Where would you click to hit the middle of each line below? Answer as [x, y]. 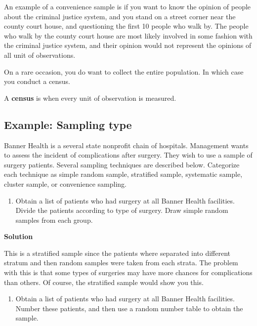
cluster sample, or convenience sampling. [65, 183]
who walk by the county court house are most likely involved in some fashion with [128, 35]
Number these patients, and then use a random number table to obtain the [129, 308]
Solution [19, 236]
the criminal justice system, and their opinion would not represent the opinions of [128, 45]
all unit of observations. [40, 55]
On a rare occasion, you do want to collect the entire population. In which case [124, 71]
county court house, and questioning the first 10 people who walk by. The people [126, 26]
